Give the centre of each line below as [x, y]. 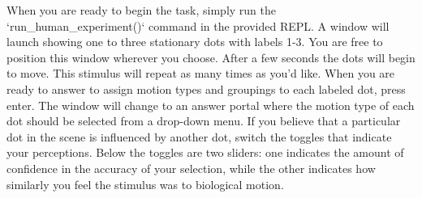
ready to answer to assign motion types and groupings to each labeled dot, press [206, 88]
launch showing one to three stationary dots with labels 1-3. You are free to [195, 42]
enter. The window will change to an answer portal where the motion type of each [211, 105]
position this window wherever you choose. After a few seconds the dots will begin [211, 57]
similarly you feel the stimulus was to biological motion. [145, 184]
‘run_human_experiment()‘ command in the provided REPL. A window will [198, 25]
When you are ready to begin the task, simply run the [142, 10]
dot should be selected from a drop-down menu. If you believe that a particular [204, 121]
